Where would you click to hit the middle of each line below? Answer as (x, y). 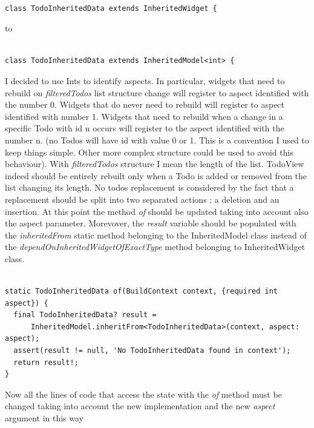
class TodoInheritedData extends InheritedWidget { (111, 8)
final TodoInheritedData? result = (85, 315)
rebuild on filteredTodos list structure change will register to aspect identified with (157, 92)
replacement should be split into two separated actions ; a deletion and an (142, 199)
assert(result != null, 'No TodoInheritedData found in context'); (152, 351)
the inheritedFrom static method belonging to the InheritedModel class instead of (156, 235)
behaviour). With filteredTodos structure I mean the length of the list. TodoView (155, 164)
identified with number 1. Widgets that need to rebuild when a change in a (144, 116)
